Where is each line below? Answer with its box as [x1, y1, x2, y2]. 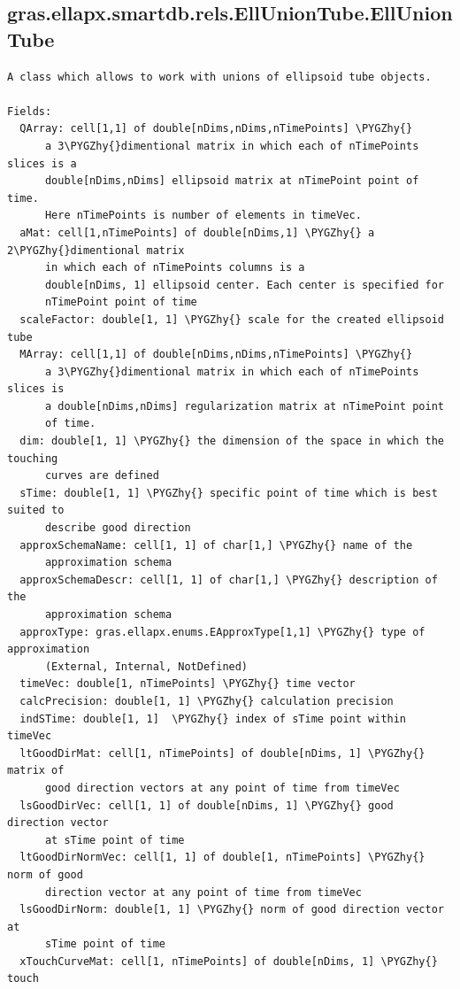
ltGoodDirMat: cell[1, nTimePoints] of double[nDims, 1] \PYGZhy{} [19, 746, 425, 760]
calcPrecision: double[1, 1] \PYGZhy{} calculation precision [19, 694, 394, 707]
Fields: [7, 104, 52, 118]
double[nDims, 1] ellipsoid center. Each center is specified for [44, 278, 444, 291]
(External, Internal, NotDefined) [44, 660, 249, 673]
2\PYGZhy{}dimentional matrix [7, 243, 185, 257]
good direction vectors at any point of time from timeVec [44, 781, 400, 794]
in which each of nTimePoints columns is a [44, 261, 305, 274]
